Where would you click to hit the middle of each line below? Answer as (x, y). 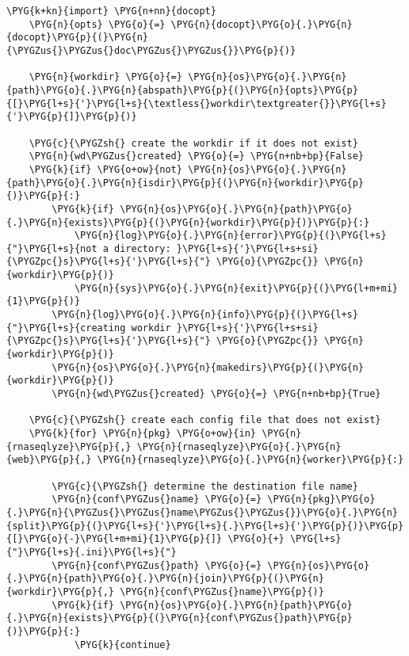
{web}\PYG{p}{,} (49, 460)
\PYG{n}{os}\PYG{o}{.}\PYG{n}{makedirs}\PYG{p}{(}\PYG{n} (208, 367)
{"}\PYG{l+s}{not (52, 248)
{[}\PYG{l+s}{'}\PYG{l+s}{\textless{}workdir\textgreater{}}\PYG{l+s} (197, 103)
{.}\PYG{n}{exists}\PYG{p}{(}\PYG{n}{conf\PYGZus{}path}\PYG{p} (180, 618)
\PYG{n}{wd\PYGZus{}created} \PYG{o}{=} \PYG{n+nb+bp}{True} (216, 394)
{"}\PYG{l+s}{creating (66, 328)
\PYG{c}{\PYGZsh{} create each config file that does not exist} (205, 420)
